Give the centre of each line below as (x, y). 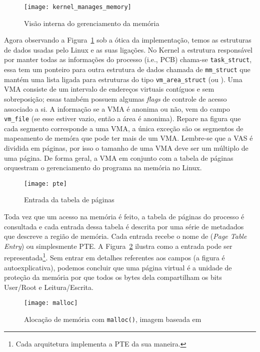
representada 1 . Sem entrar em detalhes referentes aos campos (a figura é (114, 257)
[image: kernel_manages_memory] (78, 7)
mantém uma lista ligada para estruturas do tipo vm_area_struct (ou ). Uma (123, 79)
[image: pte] (45, 184)
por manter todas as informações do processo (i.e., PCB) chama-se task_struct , (128, 59)
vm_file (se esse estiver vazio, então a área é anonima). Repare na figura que (122, 118)
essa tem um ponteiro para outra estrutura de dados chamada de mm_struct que (127, 69)
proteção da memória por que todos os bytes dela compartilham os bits (113, 277)
